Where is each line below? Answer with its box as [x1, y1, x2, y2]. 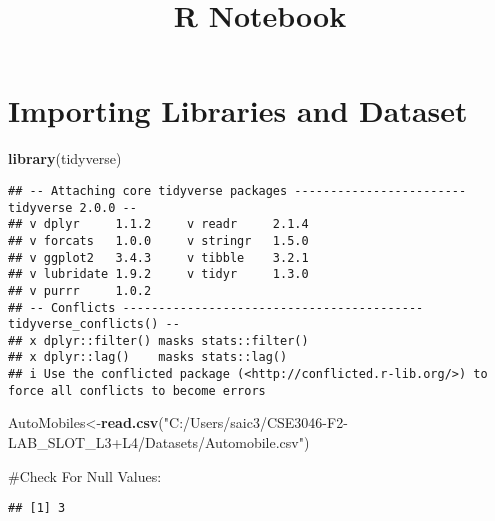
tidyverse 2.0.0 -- [8, 200, 137, 215]
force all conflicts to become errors [8, 383, 266, 398]
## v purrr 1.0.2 [8, 283, 152, 298]
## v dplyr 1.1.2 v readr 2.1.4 [8, 217, 309, 232]
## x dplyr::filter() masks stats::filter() [8, 333, 309, 348]
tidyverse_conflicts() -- [8, 317, 180, 332]
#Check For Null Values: [8, 465, 162, 486]
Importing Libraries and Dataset [8, 90, 468, 131]
